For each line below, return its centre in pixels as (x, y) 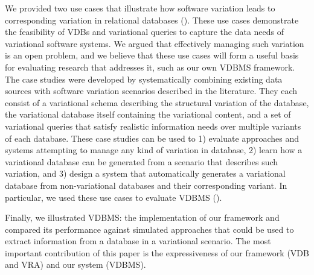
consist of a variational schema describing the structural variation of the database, (157, 102)
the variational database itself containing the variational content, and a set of (148, 114)
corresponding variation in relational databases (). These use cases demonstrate (152, 20)
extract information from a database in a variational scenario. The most (138, 241)
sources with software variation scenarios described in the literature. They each (151, 91)
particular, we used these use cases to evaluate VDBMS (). (114, 197)
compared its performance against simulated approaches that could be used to (149, 229)
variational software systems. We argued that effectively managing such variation (155, 43)
